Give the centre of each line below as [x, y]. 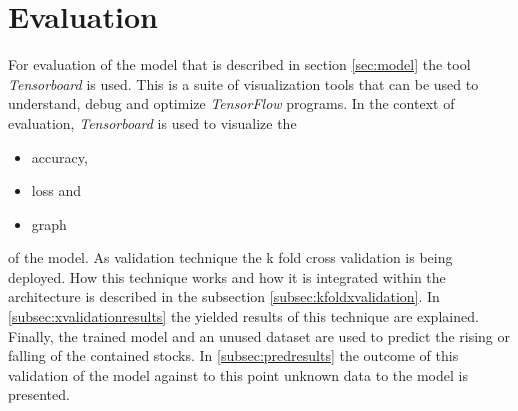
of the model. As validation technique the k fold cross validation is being [230, 257]
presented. [39, 394]
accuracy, [59, 156]
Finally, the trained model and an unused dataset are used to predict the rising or [259, 335]
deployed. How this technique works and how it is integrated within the [227, 276]
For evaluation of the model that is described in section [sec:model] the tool [239, 64]
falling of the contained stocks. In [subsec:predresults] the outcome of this [233, 355]
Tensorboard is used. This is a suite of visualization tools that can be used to [243, 83]
